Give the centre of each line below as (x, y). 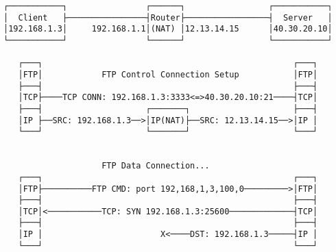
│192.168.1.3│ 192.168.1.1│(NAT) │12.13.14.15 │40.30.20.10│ (168, 29)
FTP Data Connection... (156, 166)
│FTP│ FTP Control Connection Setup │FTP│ (168, 74)
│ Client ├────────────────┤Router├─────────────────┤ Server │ (168, 17)
